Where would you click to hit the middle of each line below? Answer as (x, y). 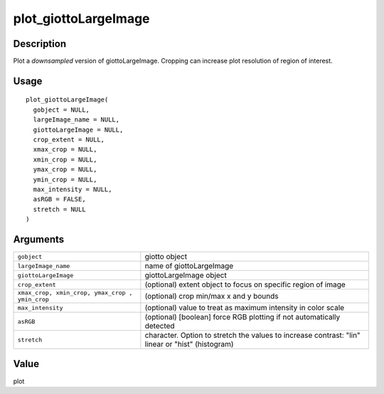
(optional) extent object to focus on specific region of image (245, 284)
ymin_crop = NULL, (65, 179)
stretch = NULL (59, 209)
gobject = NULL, (62, 110)
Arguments (39, 239)
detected (160, 326)
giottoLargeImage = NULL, (78, 129)
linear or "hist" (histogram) (189, 344)
